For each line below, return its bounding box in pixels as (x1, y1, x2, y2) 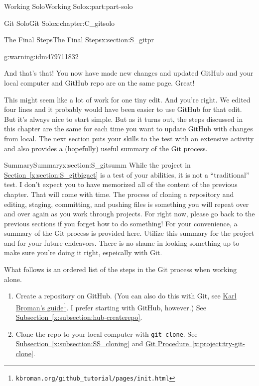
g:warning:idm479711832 (4, 51, 79, 61)
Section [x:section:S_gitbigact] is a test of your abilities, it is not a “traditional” (4, 169, 250, 180)
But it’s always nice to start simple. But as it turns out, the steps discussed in (4, 113, 243, 124)
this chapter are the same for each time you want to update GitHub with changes (4, 123, 253, 134)
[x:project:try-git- (192, 338, 245, 349)
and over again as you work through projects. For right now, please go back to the (4, 208, 255, 219)
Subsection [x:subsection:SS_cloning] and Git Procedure (15, 338, 189, 349)
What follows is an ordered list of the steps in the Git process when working (4, 264, 237, 275)
